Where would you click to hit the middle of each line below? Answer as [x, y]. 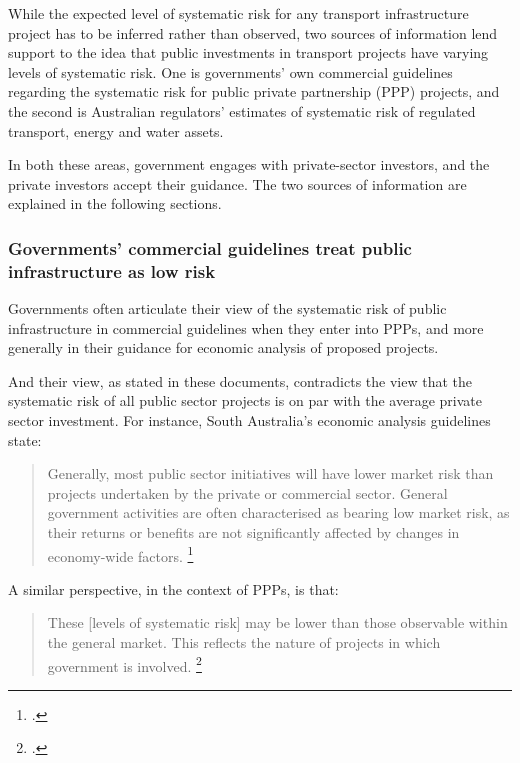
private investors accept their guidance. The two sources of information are [237, 183]
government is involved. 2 [124, 664]
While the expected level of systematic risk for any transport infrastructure [238, 13]
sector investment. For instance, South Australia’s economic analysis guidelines [249, 420]
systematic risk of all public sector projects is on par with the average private [245, 400]
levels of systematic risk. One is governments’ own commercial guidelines [230, 71]
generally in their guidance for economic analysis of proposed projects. [223, 347]
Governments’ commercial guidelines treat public [210, 247]
